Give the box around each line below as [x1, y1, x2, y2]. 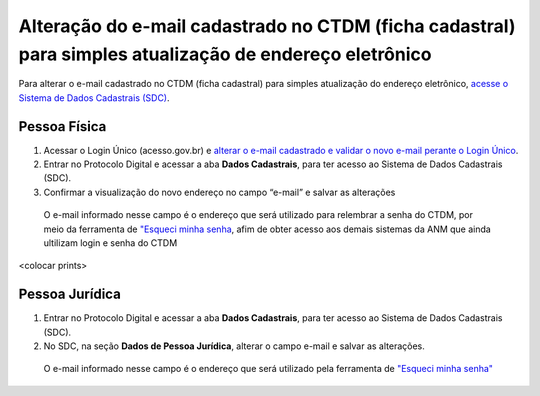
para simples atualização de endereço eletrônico [18, 43, 432, 65]
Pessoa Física [18, 118, 107, 135]
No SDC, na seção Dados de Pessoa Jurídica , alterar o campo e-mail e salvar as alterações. [43, 340, 425, 352]
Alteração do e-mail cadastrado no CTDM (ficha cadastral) [18, 15, 516, 37]
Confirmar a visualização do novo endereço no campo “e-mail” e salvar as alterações [43, 186, 396, 198]
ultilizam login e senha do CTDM [43, 236, 178, 249]
